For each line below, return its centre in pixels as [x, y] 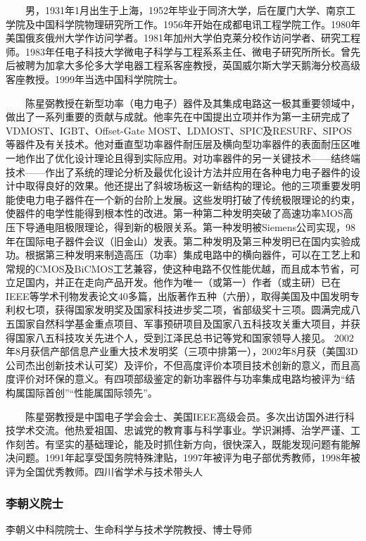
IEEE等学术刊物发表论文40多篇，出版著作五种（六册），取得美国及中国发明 [178, 296]
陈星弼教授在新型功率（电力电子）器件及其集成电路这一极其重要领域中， [193, 102]
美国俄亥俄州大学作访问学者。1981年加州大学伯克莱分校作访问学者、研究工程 [183, 38]
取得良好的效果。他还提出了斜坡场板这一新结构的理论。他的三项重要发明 [193, 186]
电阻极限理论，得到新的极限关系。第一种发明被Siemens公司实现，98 [200, 226]
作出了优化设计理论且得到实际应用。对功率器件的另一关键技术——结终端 [193, 157]
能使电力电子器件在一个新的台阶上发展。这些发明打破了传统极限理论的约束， [183, 199]
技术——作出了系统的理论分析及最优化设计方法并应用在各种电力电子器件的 [178, 172]
